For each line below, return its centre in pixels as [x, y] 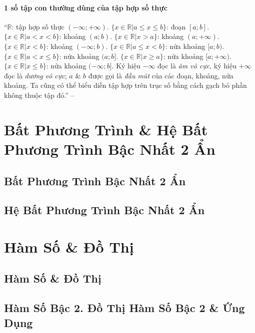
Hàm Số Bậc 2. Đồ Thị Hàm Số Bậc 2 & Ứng [124, 308]
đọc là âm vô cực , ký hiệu [197, 66]
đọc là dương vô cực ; [35, 75]
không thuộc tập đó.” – [39, 95]
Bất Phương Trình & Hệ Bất [106, 129]
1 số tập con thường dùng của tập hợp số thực [86, 7]
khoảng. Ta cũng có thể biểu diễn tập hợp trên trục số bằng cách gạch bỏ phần [125, 85]
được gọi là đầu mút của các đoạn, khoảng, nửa [161, 75]
